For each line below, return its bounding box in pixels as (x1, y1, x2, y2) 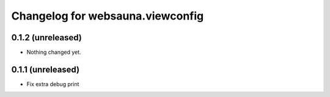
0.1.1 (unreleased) (11, 64, 79, 74)
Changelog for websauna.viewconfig (11, 9, 204, 23)
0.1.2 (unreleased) (11, 32, 82, 43)
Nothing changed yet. (26, 49, 82, 56)
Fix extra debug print (26, 80, 79, 88)
